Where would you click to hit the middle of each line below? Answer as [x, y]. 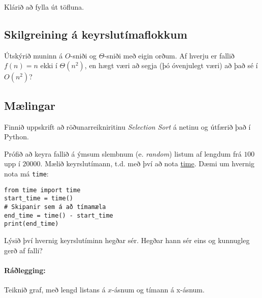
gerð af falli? [23, 250]
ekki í [49, 65]
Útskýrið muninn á [34, 55]
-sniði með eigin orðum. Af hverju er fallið [169, 55]
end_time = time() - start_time [59, 215]
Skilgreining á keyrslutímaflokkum [96, 34]
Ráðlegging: [25, 270]
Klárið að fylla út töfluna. [44, 7]
